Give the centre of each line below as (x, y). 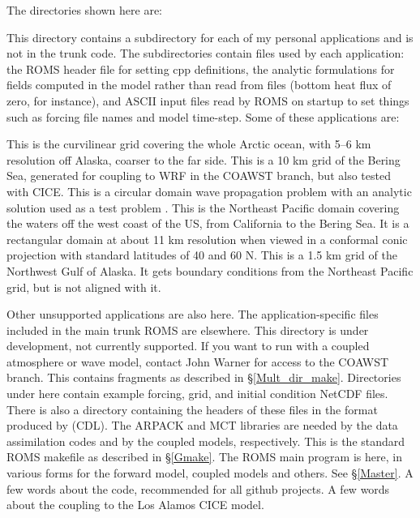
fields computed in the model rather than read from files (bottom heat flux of (199, 85)
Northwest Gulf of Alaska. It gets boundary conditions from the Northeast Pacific (210, 270)
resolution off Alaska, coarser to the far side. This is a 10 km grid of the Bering (204, 159)
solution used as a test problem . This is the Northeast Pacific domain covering (203, 207)
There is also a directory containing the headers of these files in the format (192, 409)
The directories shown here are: (85, 10)
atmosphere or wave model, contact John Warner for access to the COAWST (198, 361)
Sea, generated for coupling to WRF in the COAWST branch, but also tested (199, 176)
